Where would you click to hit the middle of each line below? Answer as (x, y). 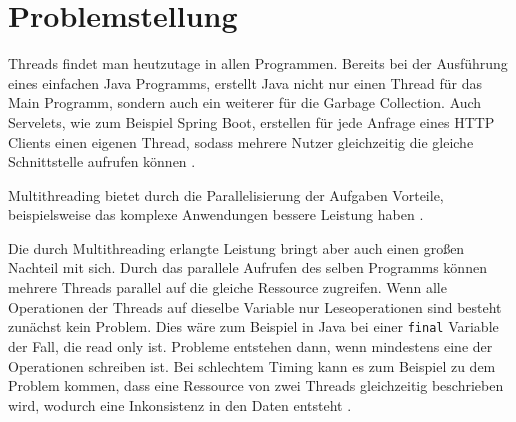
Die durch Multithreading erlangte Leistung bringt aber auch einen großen (236, 247)
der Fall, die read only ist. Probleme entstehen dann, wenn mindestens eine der (250, 345)
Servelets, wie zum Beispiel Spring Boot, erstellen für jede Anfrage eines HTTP (251, 121)
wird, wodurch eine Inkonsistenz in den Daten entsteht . (180, 404)
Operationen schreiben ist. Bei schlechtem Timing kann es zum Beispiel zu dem (252, 365)
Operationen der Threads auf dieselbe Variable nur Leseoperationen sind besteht (255, 306)
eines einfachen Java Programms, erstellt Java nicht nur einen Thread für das (245, 82)
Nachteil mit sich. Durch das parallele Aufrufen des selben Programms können (247, 267)
